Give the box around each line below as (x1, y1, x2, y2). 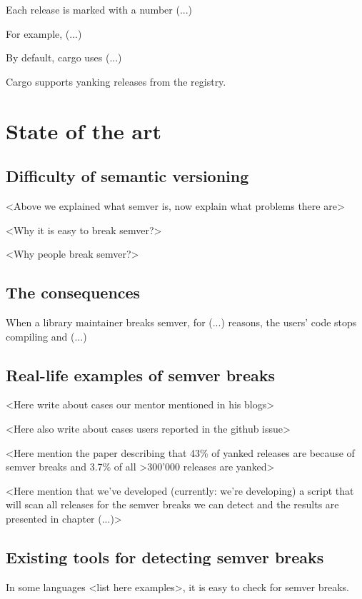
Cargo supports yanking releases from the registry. (6, 74, 226, 89)
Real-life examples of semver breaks (6, 363, 276, 386)
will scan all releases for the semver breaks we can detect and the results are (6, 497, 339, 512)
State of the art (6, 116, 162, 145)
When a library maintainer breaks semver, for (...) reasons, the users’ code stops (6, 314, 357, 329)
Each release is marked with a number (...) (6, 2, 193, 16)
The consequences (6, 281, 141, 303)
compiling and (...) (6, 328, 87, 343)
